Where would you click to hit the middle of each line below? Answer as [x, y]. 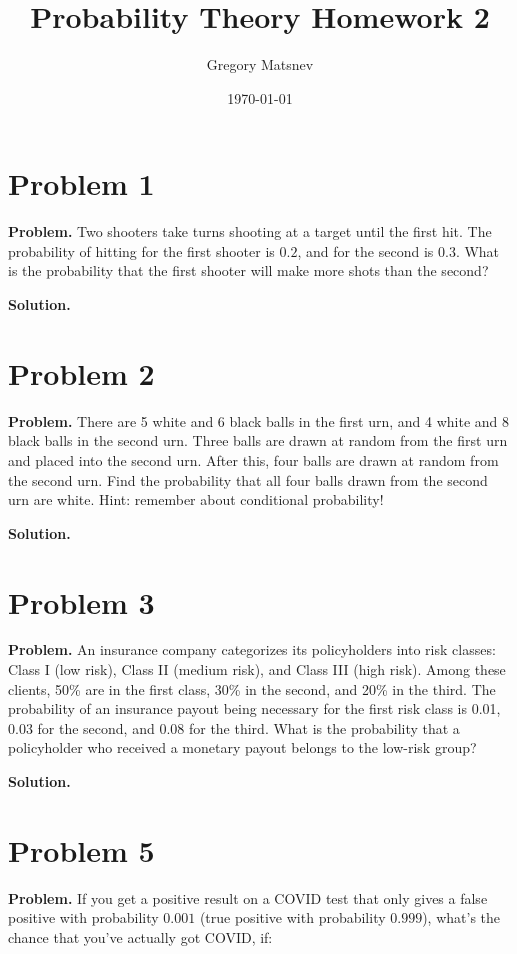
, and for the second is [365, 250]
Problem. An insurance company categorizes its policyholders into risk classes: [252, 649]
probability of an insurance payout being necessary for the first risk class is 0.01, [254, 708]
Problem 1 [81, 183]
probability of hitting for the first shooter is [141, 250]
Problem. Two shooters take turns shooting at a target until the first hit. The [250, 231]
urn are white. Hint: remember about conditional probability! [196, 499]
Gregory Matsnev [260, 64]
